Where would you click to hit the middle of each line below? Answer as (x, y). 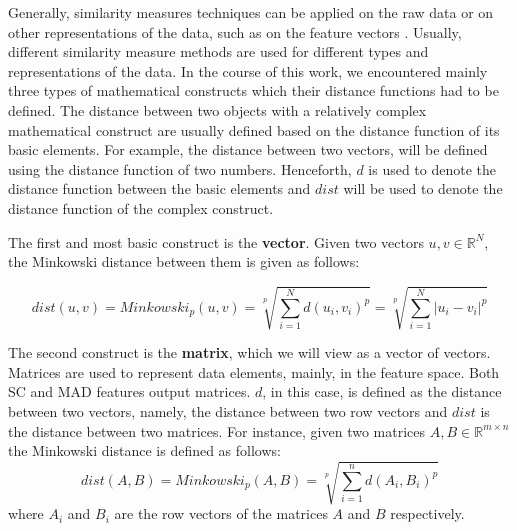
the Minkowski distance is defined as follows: (144, 450)
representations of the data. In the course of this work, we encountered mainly (248, 70)
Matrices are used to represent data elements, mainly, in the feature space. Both (254, 371)
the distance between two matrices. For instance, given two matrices (217, 430)
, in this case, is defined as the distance (382, 391)
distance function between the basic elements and (159, 188)
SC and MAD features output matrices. (129, 391)
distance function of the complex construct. (141, 207)
